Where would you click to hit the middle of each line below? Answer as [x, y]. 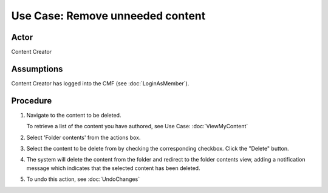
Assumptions [37, 69]
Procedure [32, 101]
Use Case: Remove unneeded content [108, 16]
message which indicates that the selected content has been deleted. [113, 168]
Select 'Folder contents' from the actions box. [84, 137]
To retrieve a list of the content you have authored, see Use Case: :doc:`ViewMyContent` [137, 126]
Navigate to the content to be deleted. [74, 115]
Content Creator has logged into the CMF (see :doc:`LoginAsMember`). [100, 83]
